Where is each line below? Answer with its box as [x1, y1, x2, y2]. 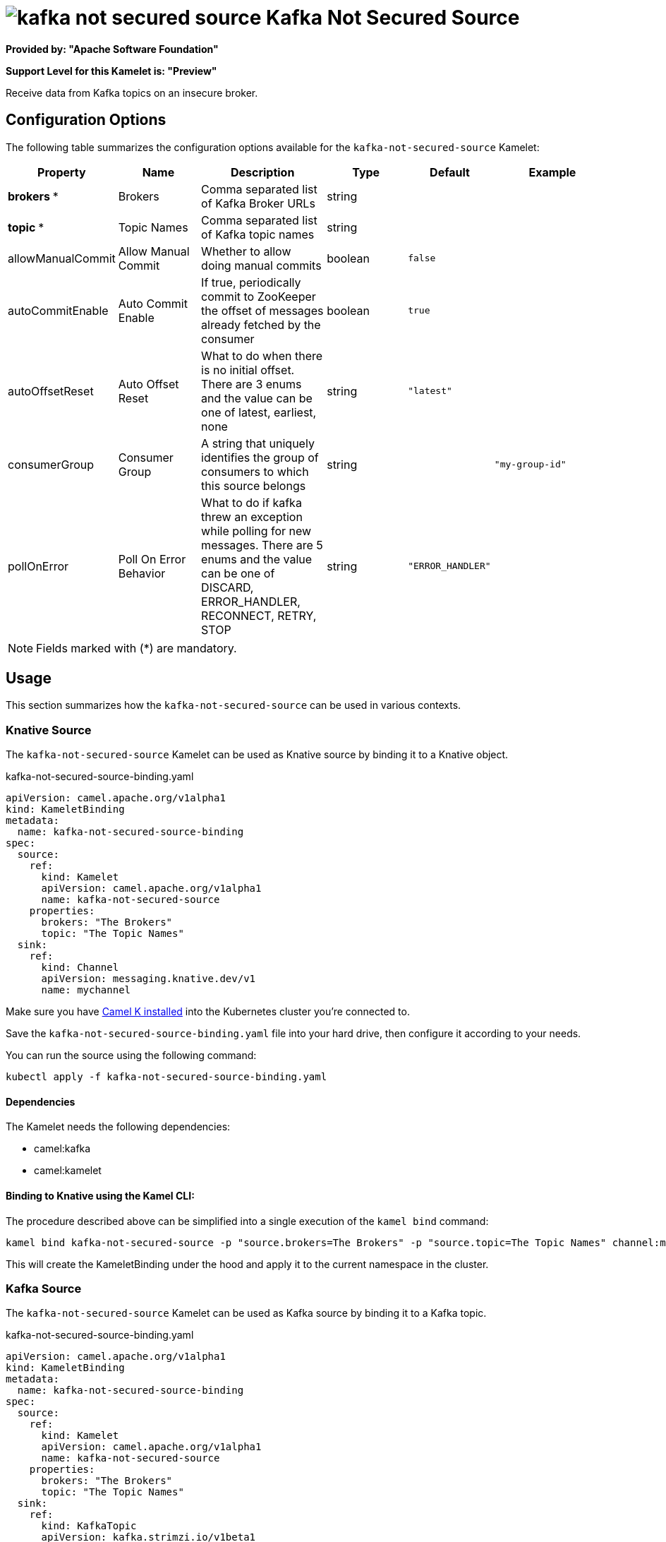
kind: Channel [41, 962, 119, 974]
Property [37, 165, 86, 179]
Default [430, 165, 470, 179]
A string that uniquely [201, 436, 315, 450]
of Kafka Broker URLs [201, 196, 315, 210]
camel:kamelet [34, 1164, 102, 1177]
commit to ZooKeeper [201, 289, 316, 304]
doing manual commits [201, 258, 322, 273]
